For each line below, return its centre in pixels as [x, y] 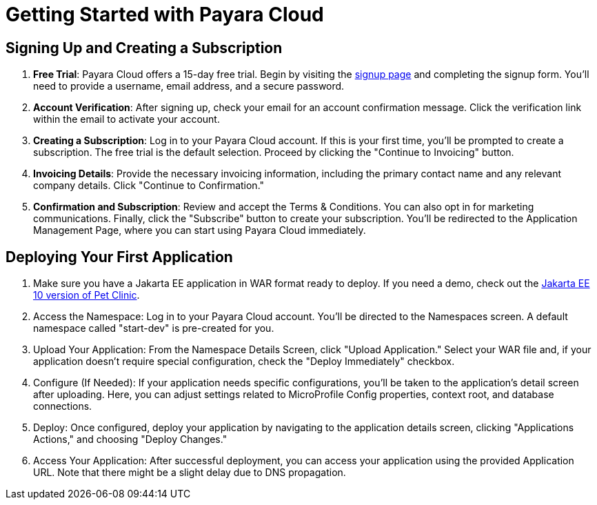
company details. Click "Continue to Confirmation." [149, 186]
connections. [63, 406]
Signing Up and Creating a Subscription [144, 48]
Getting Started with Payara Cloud [165, 14]
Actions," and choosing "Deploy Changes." [130, 439]
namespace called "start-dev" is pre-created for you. [154, 328]
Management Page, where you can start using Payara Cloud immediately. [200, 230]
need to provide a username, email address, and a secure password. [189, 86]
